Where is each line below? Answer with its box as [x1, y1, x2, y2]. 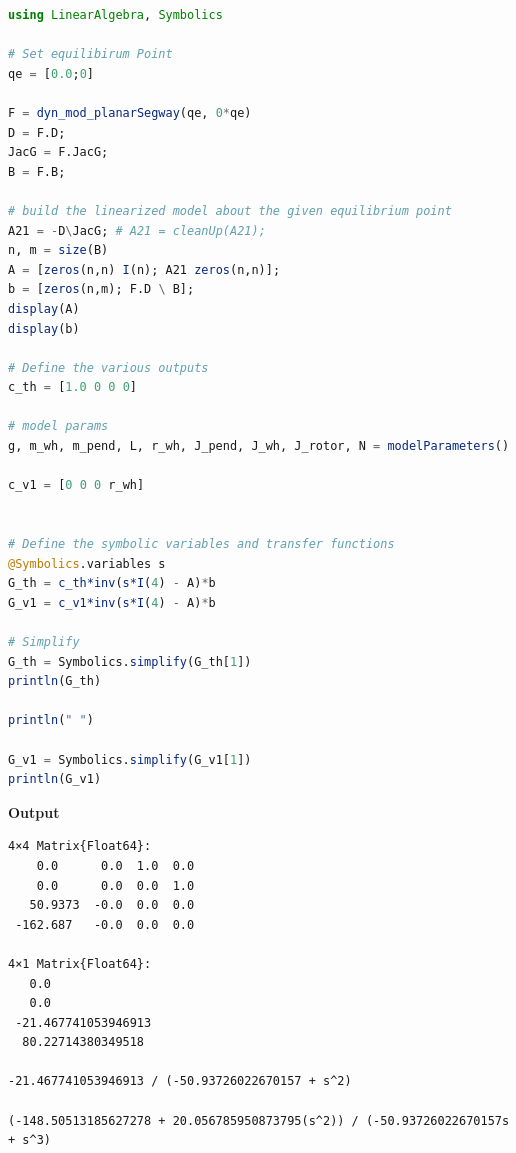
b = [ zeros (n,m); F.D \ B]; [8, 282, 195, 297]
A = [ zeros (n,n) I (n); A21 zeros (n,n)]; [8, 262, 281, 277]
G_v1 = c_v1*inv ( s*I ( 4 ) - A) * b [8, 595, 216, 610]
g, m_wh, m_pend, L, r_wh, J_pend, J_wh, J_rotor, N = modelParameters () [8, 439, 510, 454]
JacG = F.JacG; [8, 145, 109, 160]
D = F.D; [8, 125, 66, 140]
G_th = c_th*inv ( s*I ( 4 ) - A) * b [8, 576, 216, 591]
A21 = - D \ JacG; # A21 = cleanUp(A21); [8, 223, 266, 238]
